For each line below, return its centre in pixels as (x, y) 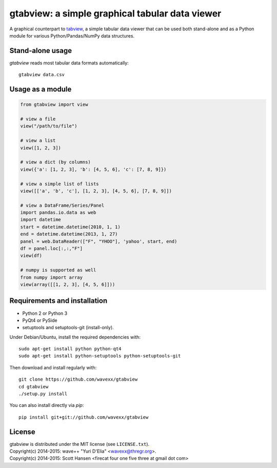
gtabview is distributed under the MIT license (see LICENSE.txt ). (80, 444)
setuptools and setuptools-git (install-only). (68, 328)
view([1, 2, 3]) (41, 148)
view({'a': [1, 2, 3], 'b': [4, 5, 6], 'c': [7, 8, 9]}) (93, 169)
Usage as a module (41, 89)
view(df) (31, 256)
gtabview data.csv (42, 75)
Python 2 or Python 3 (45, 313)
